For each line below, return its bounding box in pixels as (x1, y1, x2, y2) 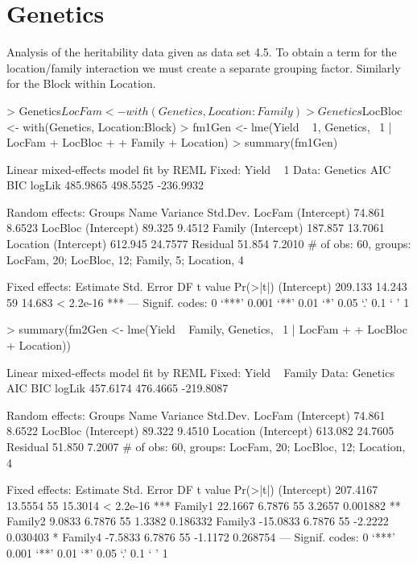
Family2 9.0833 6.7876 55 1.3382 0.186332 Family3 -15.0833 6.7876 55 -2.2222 (6, 512, 389, 529)
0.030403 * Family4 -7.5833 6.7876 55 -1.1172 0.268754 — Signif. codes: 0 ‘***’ (6, 528, 395, 545)
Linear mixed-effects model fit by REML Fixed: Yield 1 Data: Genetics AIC (6, 160, 391, 177)
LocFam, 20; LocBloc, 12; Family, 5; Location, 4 (6, 251, 244, 267)
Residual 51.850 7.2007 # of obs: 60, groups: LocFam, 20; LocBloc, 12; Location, (6, 438, 406, 454)
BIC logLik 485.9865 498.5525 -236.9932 (6, 176, 204, 193)
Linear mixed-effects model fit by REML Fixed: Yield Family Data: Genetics (6, 363, 394, 380)
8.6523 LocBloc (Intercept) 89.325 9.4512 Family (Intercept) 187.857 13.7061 (6, 219, 385, 236)
